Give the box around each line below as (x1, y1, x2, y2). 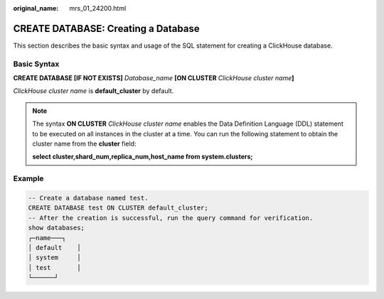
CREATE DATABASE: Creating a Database (13, 22, 200, 35)
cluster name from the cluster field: (32, 139, 137, 148)
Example (13, 174, 44, 184)
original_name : (13, 4, 59, 12)
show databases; (28, 224, 85, 232)
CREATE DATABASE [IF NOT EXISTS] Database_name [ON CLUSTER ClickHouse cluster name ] (13, 74, 294, 82)
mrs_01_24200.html (69, 4, 127, 12)
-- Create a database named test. (28, 194, 149, 202)
